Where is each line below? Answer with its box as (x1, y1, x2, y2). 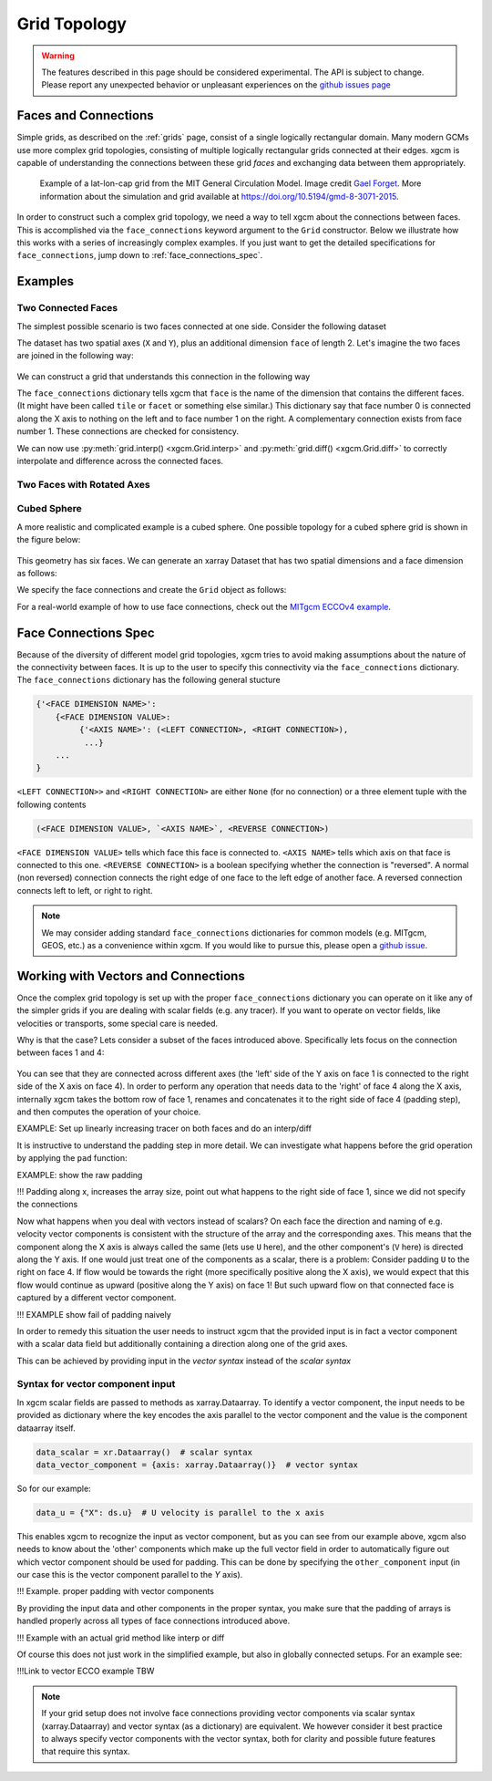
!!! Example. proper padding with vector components (16, 1586, 214, 1597)
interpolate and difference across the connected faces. (16, 456, 223, 467)
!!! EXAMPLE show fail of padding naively (16, 1309, 172, 1320)
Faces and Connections (16, 108, 154, 123)
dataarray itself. (16, 1423, 77, 1434)
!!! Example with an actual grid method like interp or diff (16, 1632, 225, 1643)
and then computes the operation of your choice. (16, 1106, 201, 1117)
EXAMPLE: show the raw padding (16, 1169, 143, 1180)
